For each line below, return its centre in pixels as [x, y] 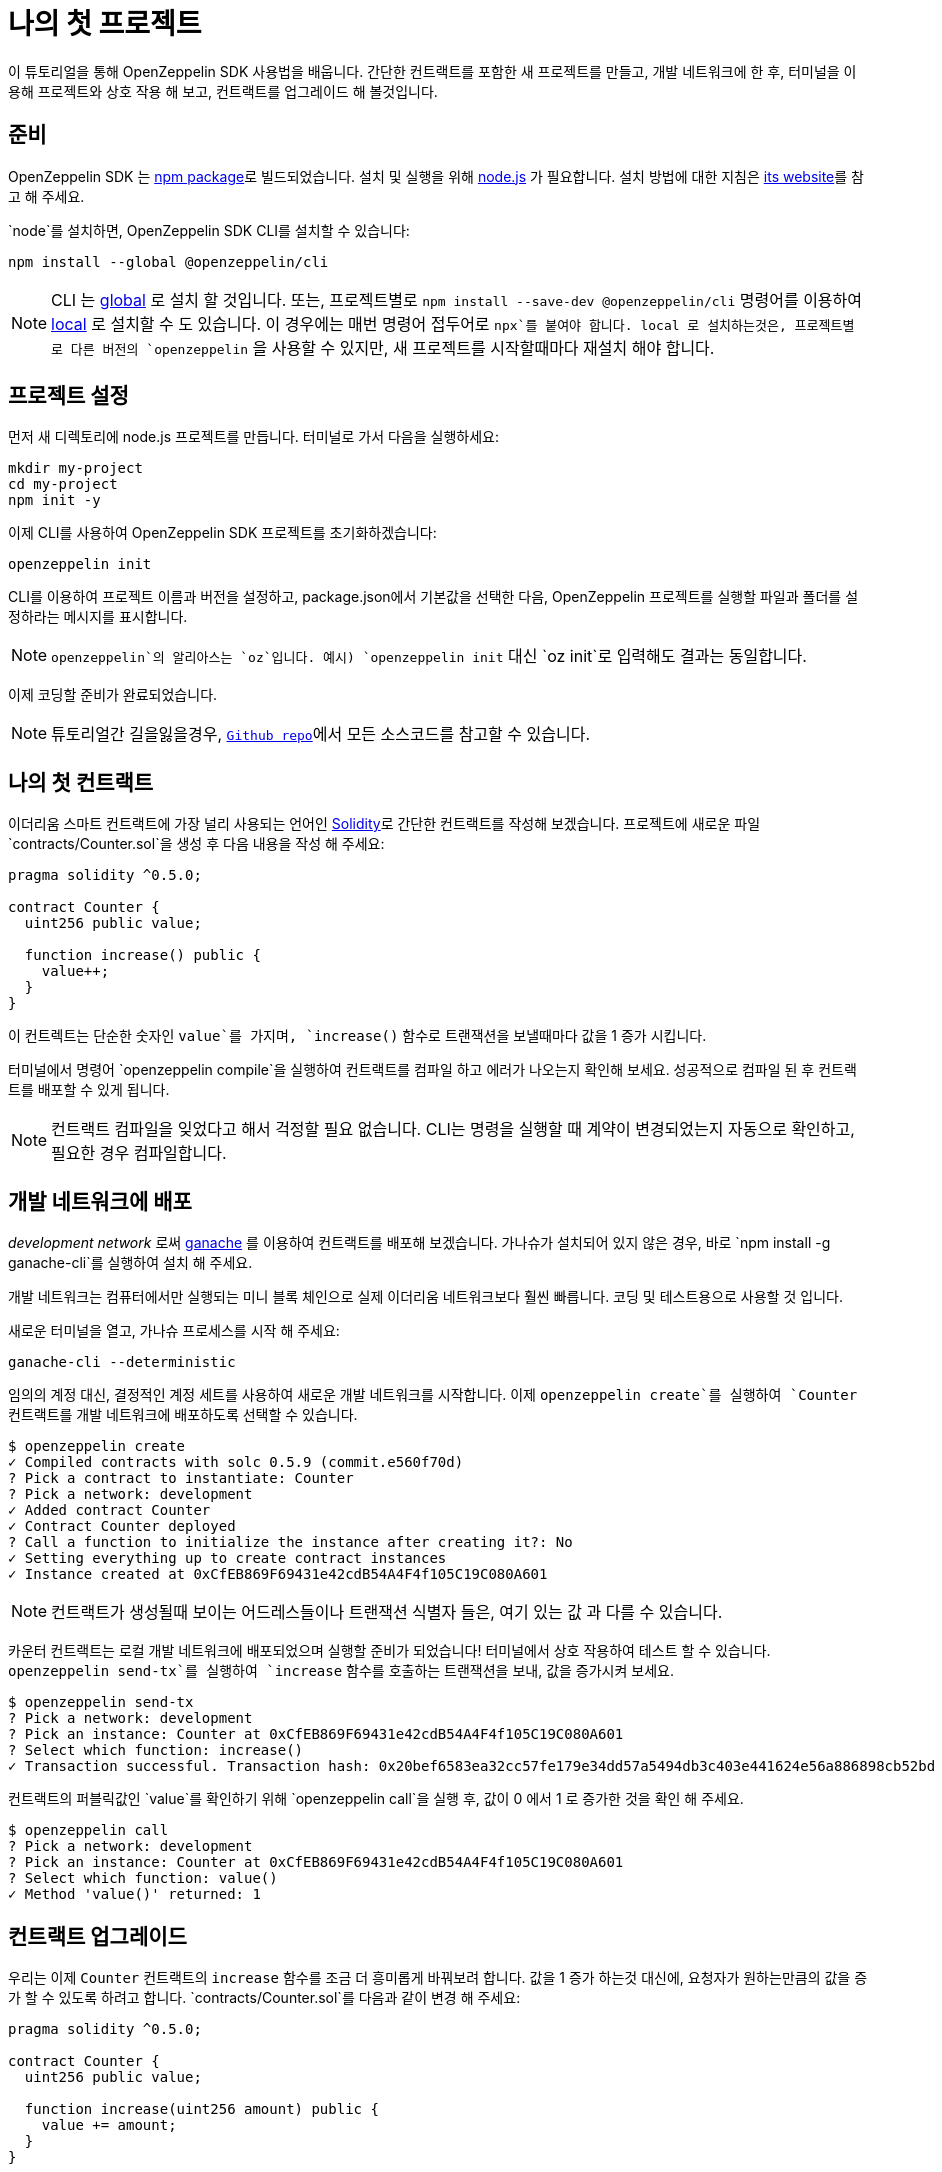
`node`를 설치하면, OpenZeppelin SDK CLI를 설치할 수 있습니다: [209, 230]
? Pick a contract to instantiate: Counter [181, 1478]
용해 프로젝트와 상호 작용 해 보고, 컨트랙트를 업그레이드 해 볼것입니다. [223, 91]
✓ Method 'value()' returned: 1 [134, 1894]
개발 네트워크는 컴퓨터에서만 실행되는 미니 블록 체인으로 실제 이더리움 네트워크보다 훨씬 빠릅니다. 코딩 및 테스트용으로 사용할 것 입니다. [425, 1297]
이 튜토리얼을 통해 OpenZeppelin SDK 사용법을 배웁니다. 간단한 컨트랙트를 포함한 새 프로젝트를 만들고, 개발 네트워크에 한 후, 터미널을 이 [432, 71]
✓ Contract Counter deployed [122, 1526]
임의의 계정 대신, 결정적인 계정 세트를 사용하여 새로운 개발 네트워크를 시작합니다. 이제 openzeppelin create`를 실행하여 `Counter [433, 1395]
